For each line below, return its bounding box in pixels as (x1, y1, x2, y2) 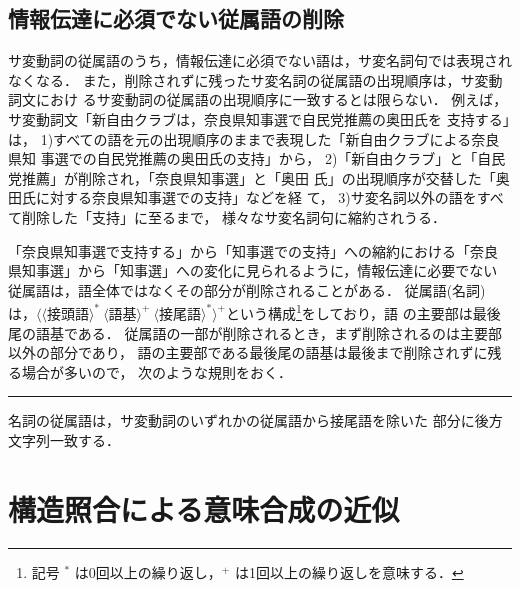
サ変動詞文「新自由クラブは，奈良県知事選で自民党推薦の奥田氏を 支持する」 (8, 108, 510, 129)
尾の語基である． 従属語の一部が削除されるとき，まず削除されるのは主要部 (8, 322, 503, 343)
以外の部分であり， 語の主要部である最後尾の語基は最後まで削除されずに (8, 342, 488, 363)
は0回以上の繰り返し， (74, 561, 222, 582)
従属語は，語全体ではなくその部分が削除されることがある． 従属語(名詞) (8, 279, 486, 300)
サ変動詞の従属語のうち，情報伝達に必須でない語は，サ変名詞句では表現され (8, 50, 512, 71)
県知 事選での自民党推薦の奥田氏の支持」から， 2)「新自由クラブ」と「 (8, 148, 478, 169)
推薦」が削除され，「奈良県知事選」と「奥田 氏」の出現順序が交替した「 (21, 167, 496, 188)
